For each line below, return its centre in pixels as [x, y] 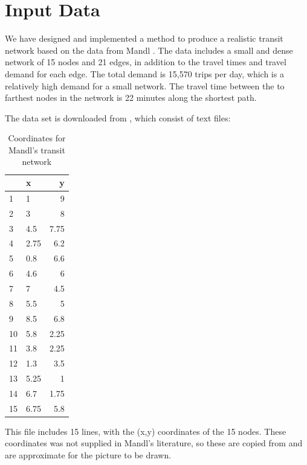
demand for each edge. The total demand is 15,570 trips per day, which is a [144, 73]
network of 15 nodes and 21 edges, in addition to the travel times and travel [146, 62]
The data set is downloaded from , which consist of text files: [118, 117]
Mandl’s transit [37, 149]
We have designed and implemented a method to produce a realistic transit [144, 38]
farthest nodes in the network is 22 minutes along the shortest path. [131, 98]
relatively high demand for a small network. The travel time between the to [145, 85]
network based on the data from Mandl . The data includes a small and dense [149, 50]
